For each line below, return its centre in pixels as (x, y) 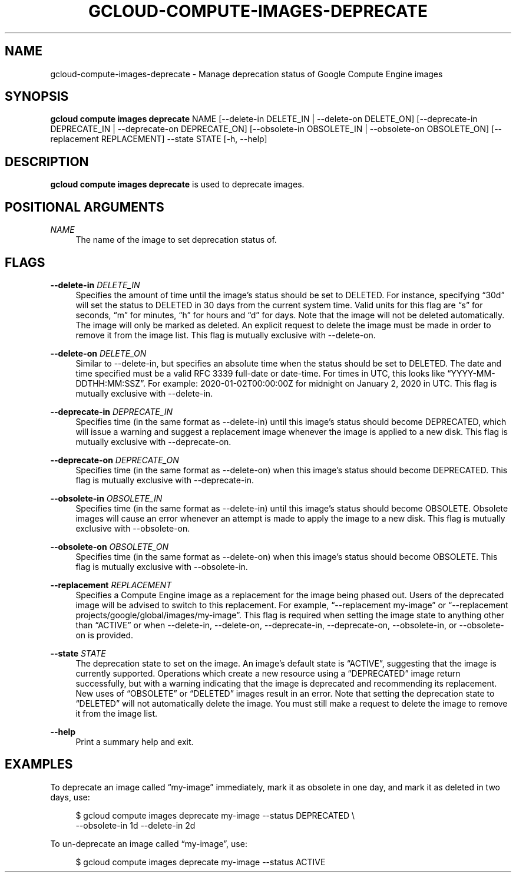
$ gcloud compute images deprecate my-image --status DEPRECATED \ (215, 815)
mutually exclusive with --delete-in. (144, 393)
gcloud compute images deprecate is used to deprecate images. (177, 184)
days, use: (70, 797)
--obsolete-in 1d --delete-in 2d (135, 825)
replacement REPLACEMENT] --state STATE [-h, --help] (159, 139)
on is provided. (105, 635)
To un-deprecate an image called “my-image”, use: (149, 843)
